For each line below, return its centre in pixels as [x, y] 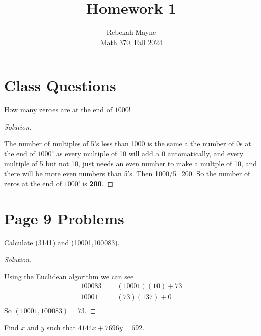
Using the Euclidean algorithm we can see [69, 276]
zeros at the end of [33, 183]
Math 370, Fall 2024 [131, 42]
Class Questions [60, 85]
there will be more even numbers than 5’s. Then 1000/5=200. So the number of [127, 173]
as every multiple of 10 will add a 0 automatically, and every [150, 154]
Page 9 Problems [64, 218]
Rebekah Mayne [131, 32]
